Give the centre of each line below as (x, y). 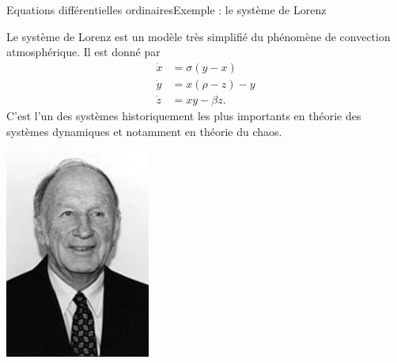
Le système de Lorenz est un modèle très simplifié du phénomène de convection (198, 36)
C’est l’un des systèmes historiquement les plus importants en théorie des (184, 116)
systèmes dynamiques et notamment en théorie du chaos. (144, 131)
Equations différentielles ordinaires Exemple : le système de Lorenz (166, 9)
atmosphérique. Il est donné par (83, 52)
